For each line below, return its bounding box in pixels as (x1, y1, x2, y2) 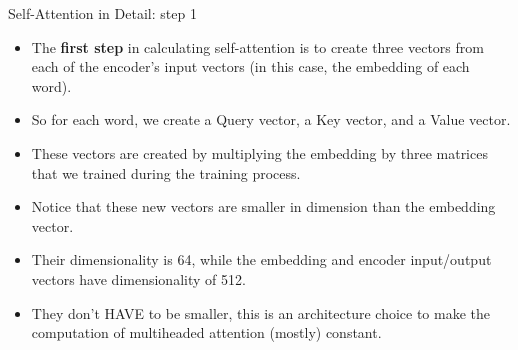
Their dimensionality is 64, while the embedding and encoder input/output (31, 249, 492, 270)
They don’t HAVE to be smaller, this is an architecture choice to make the (31, 302, 491, 323)
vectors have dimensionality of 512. (31, 268, 246, 289)
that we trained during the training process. (31, 162, 301, 183)
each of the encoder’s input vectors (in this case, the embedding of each (31, 56, 470, 77)
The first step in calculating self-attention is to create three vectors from (31, 36, 484, 57)
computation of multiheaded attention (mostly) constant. (31, 322, 382, 343)
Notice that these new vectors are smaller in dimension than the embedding (31, 196, 496, 217)
